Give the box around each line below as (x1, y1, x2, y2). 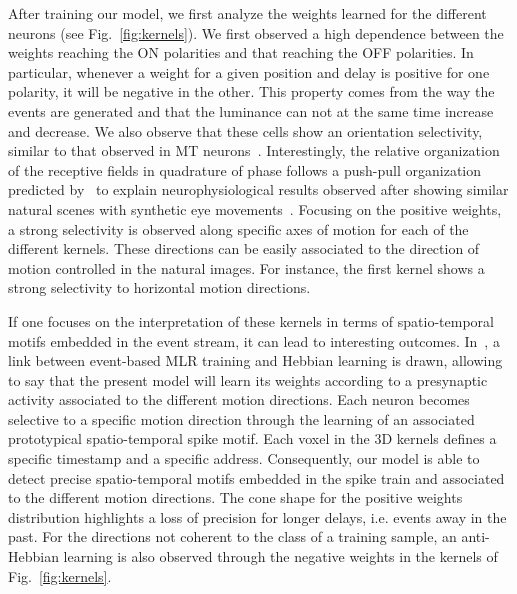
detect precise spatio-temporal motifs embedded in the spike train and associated (8, 467, 505, 488)
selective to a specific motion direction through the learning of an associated (8, 408, 475, 429)
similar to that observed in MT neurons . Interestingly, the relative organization (8, 140, 500, 161)
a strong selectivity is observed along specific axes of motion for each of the (8, 218, 469, 239)
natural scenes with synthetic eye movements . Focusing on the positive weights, (8, 198, 502, 219)
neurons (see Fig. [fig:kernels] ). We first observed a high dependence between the (8, 22, 504, 43)
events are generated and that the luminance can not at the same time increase (8, 100, 494, 121)
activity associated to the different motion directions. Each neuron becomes (8, 389, 470, 410)
